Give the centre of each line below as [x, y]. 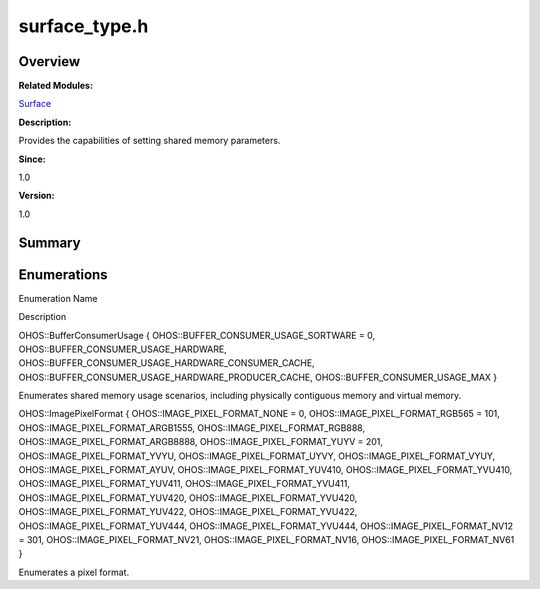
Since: [32, 159]
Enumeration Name [58, 298]
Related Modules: [56, 86]
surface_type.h [83, 26]
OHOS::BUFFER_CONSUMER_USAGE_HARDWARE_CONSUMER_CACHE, [166, 363]
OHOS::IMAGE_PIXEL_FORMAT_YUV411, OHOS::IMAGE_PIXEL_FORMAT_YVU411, [184, 484]
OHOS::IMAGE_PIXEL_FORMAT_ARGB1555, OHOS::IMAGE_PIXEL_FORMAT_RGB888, [191, 427]
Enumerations [63, 274]
